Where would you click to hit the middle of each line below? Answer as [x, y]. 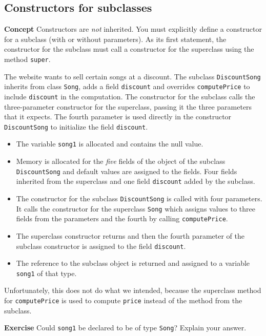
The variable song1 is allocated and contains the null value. [110, 144]
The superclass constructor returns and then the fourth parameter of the [130, 235]
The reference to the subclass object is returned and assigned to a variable [133, 263]
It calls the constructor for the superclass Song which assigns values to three [136, 208]
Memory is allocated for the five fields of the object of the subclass [121, 161]
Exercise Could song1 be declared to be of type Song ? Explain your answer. [125, 328]
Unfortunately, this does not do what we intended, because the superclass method [133, 290]
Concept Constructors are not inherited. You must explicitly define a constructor [133, 29]
